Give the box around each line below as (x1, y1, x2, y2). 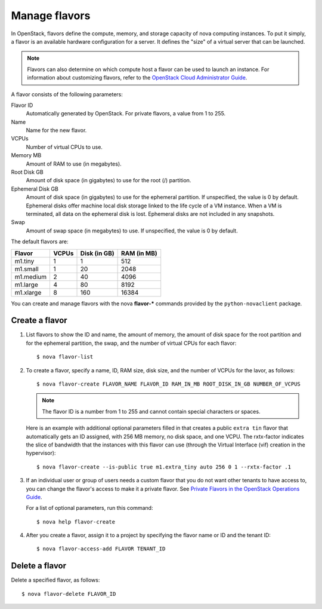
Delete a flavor (11, 561, 67, 571)
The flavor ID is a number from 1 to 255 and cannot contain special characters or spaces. (42, 408, 261, 415)
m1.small (14, 265, 39, 273)
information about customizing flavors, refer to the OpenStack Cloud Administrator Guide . (27, 74, 247, 81)
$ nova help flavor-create (36, 518, 116, 525)
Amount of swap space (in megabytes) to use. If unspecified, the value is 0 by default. (26, 227, 238, 234)
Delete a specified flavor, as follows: (11, 577, 100, 584)
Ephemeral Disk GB (11, 185, 59, 192)
